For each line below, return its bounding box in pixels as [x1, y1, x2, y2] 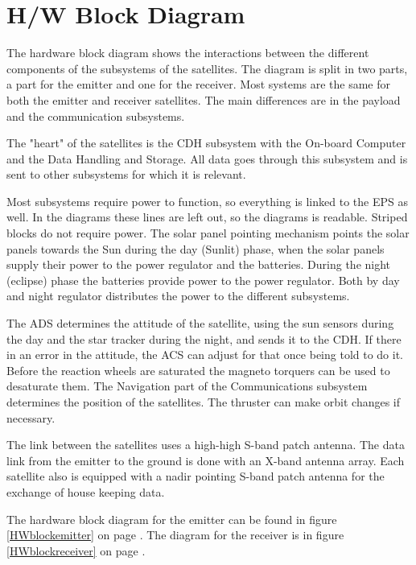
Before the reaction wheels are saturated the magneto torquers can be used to [6, 361, 390, 378]
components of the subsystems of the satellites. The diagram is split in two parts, [6, 60, 408, 76]
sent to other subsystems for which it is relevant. [6, 166, 246, 183]
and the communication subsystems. [6, 107, 185, 124]
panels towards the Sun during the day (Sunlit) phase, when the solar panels [6, 240, 385, 257]
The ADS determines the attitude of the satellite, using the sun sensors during [6, 315, 394, 332]
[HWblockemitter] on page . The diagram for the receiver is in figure [6, 526, 344, 543]
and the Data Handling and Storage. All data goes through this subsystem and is [6, 150, 408, 167]
